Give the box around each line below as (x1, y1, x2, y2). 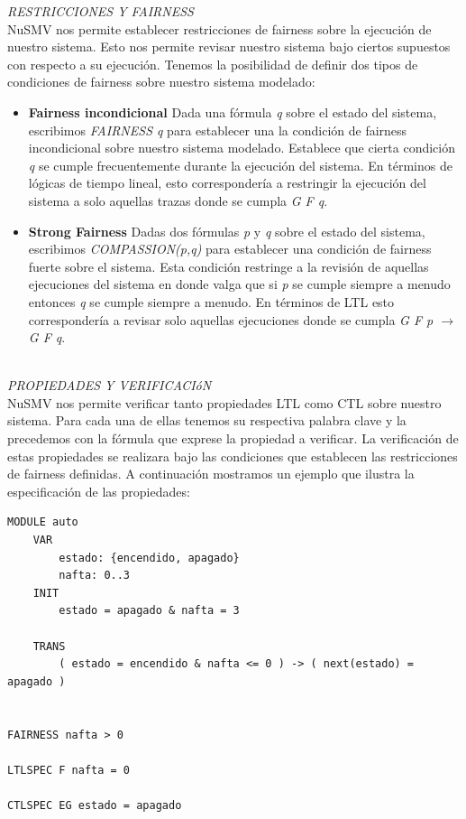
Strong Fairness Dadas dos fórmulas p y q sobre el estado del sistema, (28, 221, 425, 240)
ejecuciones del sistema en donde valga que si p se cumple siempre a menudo (28, 275, 451, 293)
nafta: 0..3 (59, 569, 131, 582)
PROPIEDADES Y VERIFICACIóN (7, 376, 212, 395)
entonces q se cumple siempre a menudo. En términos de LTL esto (28, 292, 395, 311)
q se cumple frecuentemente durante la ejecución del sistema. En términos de (28, 155, 452, 174)
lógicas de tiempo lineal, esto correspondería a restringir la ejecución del (28, 173, 426, 192)
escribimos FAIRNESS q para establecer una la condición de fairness (28, 120, 407, 139)
